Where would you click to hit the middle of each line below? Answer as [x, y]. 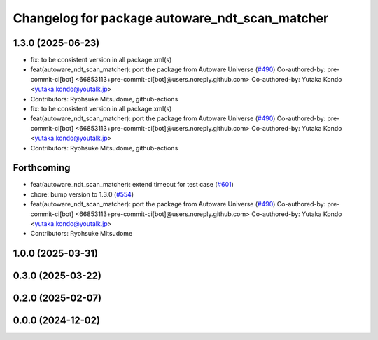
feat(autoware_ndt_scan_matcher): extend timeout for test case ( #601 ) [132, 185]
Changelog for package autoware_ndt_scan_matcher [171, 18]
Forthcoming [42, 168]
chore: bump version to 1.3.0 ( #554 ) [82, 194]
